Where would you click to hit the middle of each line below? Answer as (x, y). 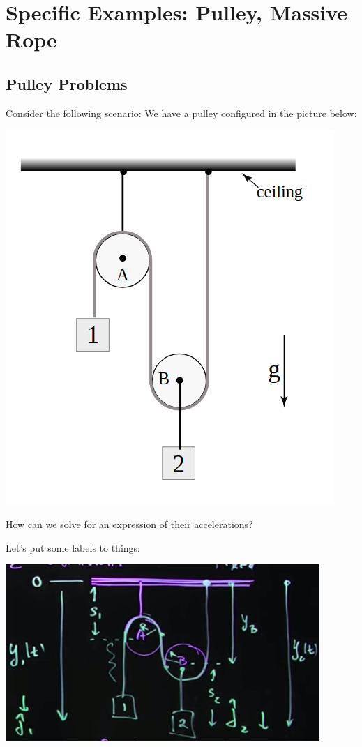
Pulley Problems (67, 83)
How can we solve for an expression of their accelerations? (129, 523)
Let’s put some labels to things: (73, 547)
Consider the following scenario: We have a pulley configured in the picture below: (181, 113)
